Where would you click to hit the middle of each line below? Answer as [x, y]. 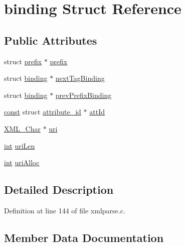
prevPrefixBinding [83, 95]
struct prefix [23, 61]
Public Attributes [51, 40]
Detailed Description [59, 190]
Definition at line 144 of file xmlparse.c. [65, 210]
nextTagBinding [80, 78]
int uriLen [20, 145]
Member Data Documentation [84, 237]
